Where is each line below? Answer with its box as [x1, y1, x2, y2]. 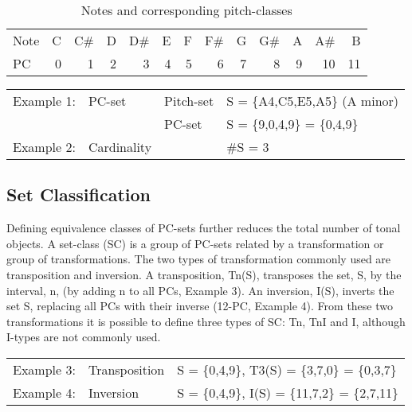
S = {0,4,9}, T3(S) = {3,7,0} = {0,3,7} [177, 360, 397, 379]
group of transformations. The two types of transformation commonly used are [6, 251, 391, 267]
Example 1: [13, 91, 76, 110]
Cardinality [88, 138, 152, 156]
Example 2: [13, 138, 76, 156]
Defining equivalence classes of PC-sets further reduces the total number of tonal [6, 220, 401, 236]
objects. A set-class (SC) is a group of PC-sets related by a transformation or [6, 235, 384, 251]
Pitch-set [164, 91, 214, 110]
